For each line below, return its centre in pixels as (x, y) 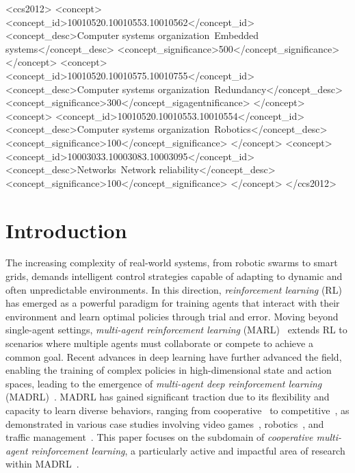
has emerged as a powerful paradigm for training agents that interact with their (173, 303)
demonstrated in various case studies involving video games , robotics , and (165, 423)
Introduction (66, 230)
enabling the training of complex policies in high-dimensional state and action (169, 370)
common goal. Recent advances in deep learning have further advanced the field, (174, 356)
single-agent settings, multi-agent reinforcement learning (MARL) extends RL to (176, 330)
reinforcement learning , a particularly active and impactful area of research (188, 450)
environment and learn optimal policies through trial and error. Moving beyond (172, 316)
